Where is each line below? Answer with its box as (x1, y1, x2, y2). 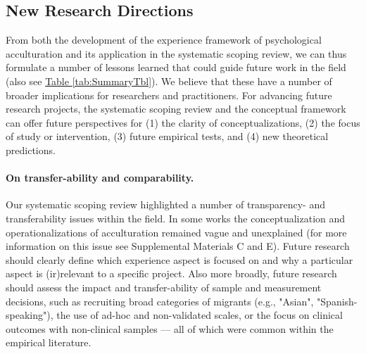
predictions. (6, 142, 56, 157)
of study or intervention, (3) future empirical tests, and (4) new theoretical (6, 129, 329, 144)
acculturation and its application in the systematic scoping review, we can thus (6, 46, 347, 61)
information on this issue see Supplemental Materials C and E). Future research (6, 239, 350, 253)
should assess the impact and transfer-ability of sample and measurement (6, 279, 322, 294)
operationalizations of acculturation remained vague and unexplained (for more (6, 225, 347, 239)
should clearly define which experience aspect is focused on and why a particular (6, 252, 353, 267)
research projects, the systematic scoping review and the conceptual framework (6, 101, 346, 116)
